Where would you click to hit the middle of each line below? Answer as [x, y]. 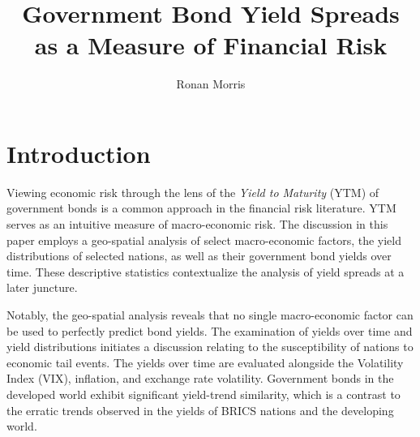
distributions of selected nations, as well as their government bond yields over [199, 256]
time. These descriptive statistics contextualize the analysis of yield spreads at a [206, 271]
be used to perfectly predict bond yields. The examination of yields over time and [210, 330]
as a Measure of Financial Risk [211, 45]
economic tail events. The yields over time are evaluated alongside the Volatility [205, 362]
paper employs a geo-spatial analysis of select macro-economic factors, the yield [204, 240]
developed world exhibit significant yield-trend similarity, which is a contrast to [204, 394]
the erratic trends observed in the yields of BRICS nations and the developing [200, 410]
